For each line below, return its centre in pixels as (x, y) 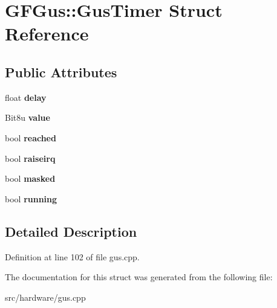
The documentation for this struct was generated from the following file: (139, 277)
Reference (47, 34)
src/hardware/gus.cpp (45, 297)
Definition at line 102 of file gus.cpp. (72, 256)
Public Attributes (61, 72)
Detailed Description (71, 231)
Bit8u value (28, 117)
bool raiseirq (30, 158)
